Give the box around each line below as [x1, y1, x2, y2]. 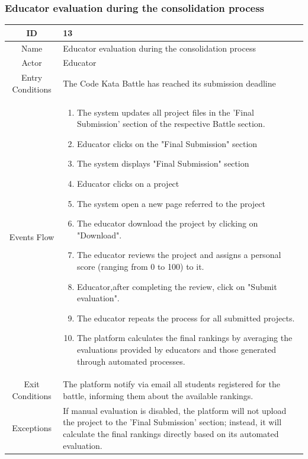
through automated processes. [77, 355, 185, 367]
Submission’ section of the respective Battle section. [77, 117, 265, 130]
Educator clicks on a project [77, 177, 179, 190]
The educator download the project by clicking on [77, 217, 258, 230]
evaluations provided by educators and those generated [77, 343, 276, 355]
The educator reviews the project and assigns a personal [77, 248, 281, 261]
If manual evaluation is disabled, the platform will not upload [63, 404, 287, 416]
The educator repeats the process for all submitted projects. [77, 311, 295, 324]
